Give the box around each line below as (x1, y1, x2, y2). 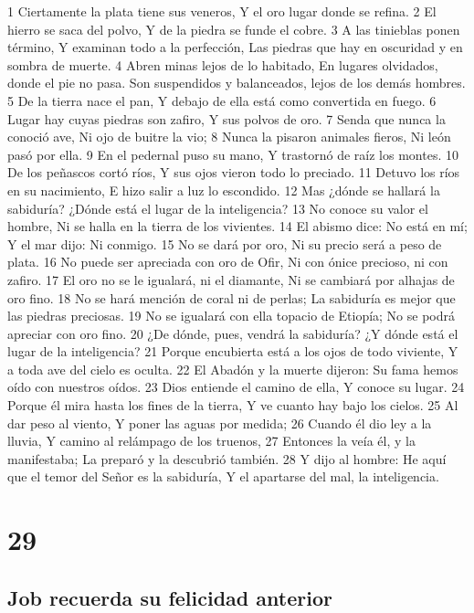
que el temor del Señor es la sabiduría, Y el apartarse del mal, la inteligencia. (7, 467, 439, 486)
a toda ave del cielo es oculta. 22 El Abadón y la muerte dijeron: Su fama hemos (7, 359, 458, 378)
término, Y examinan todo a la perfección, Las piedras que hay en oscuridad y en (7, 37, 463, 57)
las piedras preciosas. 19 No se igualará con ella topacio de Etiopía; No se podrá (7, 306, 456, 325)
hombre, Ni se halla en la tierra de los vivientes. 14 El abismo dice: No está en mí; (7, 217, 468, 236)
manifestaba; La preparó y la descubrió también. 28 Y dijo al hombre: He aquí (7, 449, 447, 468)
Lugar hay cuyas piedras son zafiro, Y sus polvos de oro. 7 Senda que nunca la (7, 109, 446, 128)
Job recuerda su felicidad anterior (7, 583, 332, 611)
